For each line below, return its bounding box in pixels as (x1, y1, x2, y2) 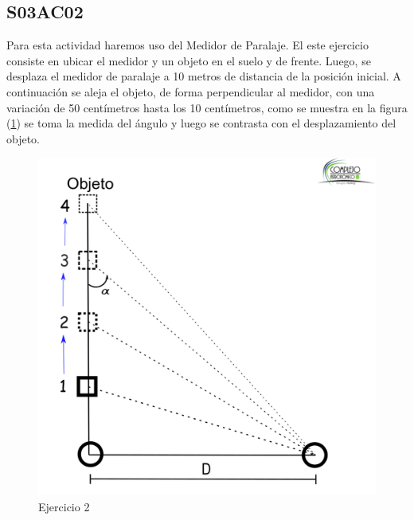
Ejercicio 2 (38, 498, 90, 514)
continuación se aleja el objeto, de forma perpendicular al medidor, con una (6, 83, 375, 100)
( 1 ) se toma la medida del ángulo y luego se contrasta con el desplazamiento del (6, 115, 396, 131)
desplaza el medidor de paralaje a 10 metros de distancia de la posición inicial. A (6, 68, 401, 84)
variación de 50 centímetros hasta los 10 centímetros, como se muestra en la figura (6, 99, 408, 115)
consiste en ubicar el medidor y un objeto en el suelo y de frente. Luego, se (6, 52, 371, 68)
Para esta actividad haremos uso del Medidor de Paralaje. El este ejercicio (6, 37, 369, 53)
